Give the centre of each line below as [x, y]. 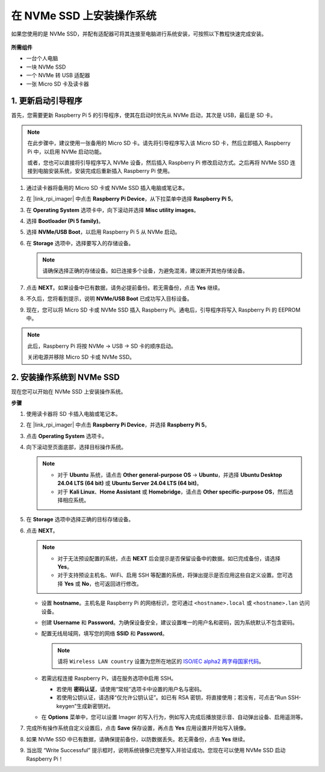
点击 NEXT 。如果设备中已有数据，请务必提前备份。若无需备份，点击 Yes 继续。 [125, 287]
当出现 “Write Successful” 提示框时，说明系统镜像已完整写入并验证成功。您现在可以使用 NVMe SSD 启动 [156, 750]
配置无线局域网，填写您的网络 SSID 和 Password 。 [104, 633]
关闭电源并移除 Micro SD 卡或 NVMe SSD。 [81, 357]
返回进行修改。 [123, 583]
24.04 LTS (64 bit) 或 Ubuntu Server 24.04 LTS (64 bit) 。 [130, 483]
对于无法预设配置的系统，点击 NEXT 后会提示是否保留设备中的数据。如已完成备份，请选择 [169, 558]
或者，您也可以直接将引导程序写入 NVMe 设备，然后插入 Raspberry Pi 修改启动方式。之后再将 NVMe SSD [158, 162]
